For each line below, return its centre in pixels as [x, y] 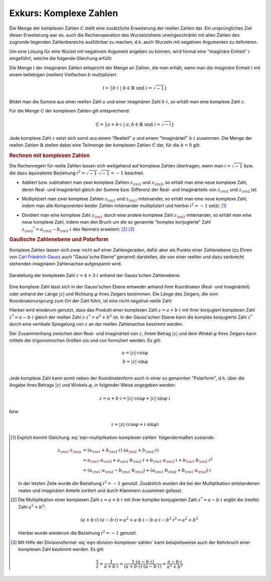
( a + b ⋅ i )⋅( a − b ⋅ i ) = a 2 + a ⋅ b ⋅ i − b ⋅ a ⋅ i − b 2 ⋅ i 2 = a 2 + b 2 [139, 519]
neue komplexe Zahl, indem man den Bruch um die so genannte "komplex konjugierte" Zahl [116, 222]
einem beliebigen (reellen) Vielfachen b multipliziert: [63, 74]
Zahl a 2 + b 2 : [32, 506]
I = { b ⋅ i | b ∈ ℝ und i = [127, 88]
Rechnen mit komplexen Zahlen [49, 155]
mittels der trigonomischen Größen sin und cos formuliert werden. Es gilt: [85, 340]
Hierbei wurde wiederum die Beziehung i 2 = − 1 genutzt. [78, 533]
